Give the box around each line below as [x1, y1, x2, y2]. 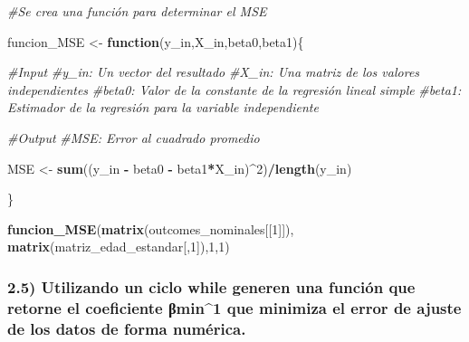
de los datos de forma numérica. [7, 317, 246, 339]
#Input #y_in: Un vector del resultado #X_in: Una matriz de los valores [7, 62, 420, 81]
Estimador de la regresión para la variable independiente [7, 98, 319, 117]
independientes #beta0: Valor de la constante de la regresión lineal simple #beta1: [7, 80, 462, 99]
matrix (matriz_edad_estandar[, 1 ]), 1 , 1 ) [7, 237, 230, 256]
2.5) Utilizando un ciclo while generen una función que [7, 275, 416, 298]
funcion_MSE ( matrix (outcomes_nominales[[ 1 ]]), [7, 219, 294, 238]
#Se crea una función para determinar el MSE [7, 2, 267, 20]
